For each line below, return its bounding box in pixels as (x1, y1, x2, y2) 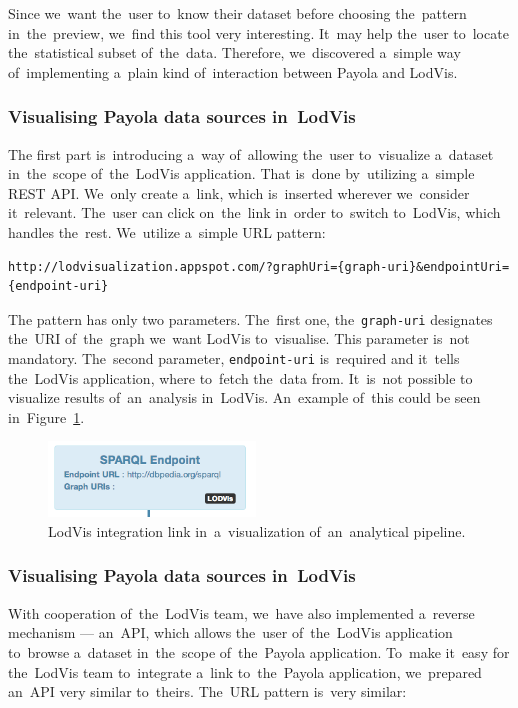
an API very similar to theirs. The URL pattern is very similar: (8, 681, 407, 702)
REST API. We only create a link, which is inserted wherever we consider (8, 182, 470, 203)
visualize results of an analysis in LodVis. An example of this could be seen (8, 387, 481, 408)
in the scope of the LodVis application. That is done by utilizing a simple (8, 163, 475, 184)
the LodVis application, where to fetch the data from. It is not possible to (8, 367, 473, 388)
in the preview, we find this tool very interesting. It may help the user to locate (8, 22, 509, 43)
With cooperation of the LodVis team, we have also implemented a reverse (8, 602, 475, 623)
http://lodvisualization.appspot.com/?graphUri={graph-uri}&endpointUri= (8, 259, 510, 274)
